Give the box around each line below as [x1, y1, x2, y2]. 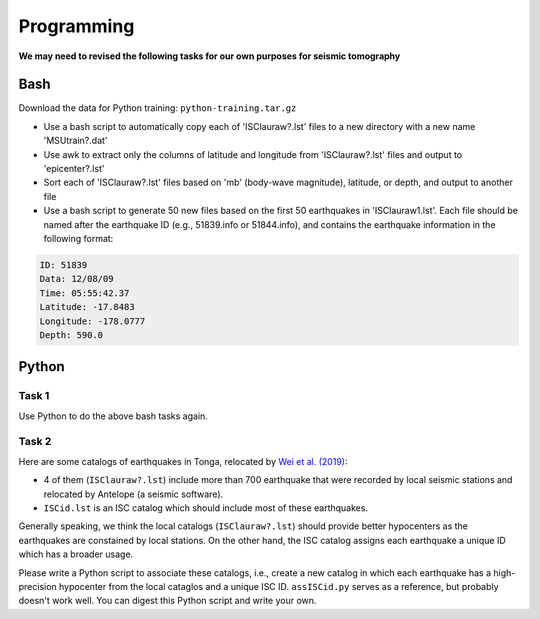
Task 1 [18, 389, 50, 403]
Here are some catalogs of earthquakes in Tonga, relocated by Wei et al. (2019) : [18, 455, 348, 467]
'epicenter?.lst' [43, 163, 105, 175]
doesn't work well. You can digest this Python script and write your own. [18, 595, 317, 607]
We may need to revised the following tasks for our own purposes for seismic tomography [18, 50, 401, 62]
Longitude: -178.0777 [39, 315, 146, 327]
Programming [18, 15, 135, 37]
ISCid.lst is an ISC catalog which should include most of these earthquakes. [43, 501, 369, 514]
